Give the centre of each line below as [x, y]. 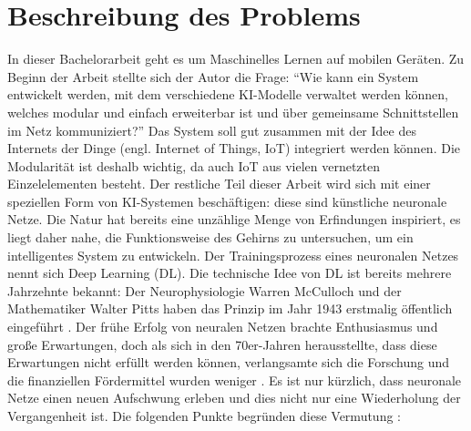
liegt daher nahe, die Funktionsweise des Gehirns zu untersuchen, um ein [210, 237]
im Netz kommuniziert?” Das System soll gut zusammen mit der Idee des [212, 130]
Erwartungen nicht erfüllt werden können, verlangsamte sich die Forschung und [229, 362]
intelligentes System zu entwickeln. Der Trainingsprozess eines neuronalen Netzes [233, 255]
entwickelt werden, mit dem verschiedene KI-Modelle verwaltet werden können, [228, 94]
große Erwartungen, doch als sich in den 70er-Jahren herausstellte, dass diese [222, 344]
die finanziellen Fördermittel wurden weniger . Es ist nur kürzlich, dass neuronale [235, 380]
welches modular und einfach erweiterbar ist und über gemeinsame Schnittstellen [233, 112]
